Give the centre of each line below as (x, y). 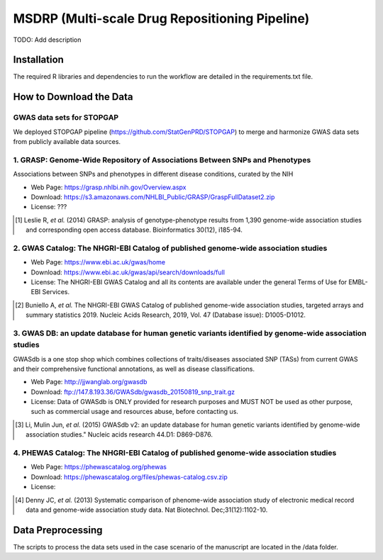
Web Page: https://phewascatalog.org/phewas (99, 467)
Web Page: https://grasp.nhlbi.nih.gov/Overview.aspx (109, 187)
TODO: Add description (47, 40)
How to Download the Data (73, 97)
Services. (56, 292)
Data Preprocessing (58, 530)
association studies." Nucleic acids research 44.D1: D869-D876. (119, 435)
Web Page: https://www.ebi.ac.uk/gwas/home (98, 262)
